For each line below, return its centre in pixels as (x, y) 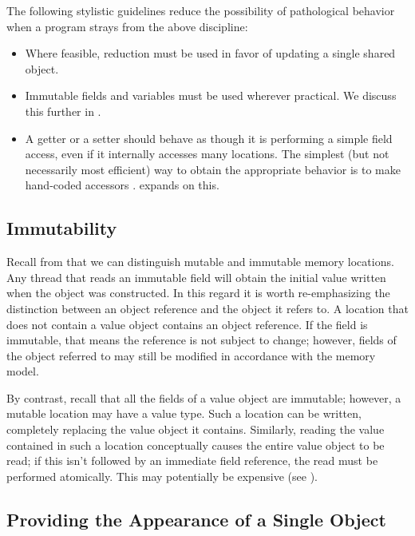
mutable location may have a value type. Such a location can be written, (184, 413)
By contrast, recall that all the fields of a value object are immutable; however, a (204, 397)
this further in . (63, 111)
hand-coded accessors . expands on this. (122, 185)
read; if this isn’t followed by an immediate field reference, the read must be (192, 461)
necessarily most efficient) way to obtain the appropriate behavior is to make (213, 169)
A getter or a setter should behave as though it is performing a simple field (209, 138)
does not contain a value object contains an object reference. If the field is (187, 324)
